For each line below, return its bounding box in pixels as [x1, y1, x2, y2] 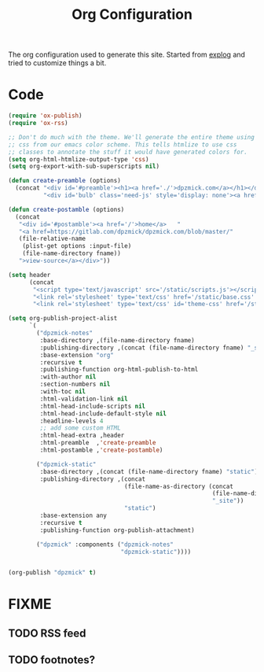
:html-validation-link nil [39, 395, 128, 403]
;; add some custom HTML [39, 424, 122, 432]
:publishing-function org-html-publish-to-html [39, 366, 199, 374]
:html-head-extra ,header [39, 431, 125, 440]
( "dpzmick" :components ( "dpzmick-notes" [36, 541, 174, 548]
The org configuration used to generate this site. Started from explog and [8, 50, 246, 60]
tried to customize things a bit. [8, 58, 107, 68]
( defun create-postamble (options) [8, 205, 125, 213]
